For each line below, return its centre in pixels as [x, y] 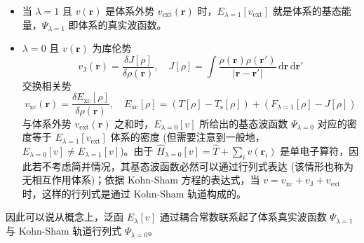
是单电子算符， [315, 150]
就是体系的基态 [307, 11]
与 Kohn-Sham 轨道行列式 [64, 231]
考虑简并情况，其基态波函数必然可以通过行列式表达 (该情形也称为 [202, 166]
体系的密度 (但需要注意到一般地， [188, 137]
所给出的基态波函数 [244, 123]
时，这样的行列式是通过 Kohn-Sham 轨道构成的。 [134, 193]
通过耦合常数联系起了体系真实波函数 [243, 217]
